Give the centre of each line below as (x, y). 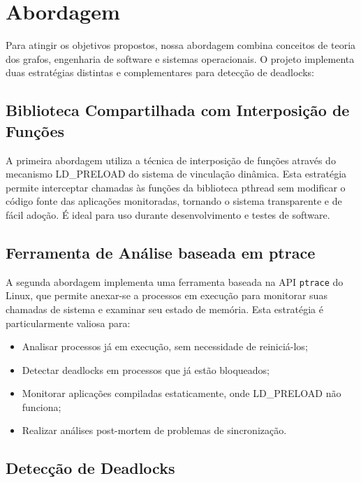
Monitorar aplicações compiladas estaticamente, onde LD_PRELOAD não (182, 393)
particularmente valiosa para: (68, 323)
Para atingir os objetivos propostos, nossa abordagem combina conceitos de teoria (181, 45)
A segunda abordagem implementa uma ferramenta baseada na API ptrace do (175, 281)
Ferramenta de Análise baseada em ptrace (161, 252)
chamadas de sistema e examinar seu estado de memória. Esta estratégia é (164, 309)
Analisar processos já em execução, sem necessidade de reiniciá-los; (165, 346)
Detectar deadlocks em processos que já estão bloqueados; (146, 369)
